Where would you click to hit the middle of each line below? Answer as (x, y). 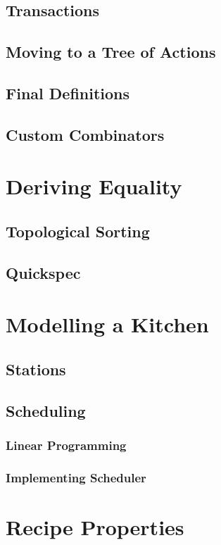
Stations (36, 369)
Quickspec (43, 272)
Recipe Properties (95, 526)
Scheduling (46, 410)
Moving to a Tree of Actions (111, 52)
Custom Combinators (85, 134)
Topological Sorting (78, 231)
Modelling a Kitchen (107, 324)
